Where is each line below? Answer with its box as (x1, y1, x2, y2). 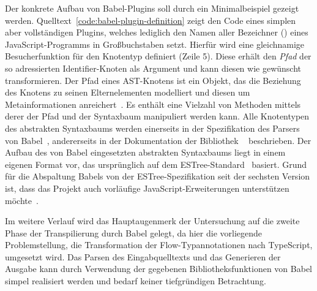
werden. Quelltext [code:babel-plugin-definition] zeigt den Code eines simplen (5, 13, 296, 26)
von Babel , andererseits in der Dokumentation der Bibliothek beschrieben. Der (5, 134, 311, 146)
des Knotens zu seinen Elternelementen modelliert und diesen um (5, 86, 250, 99)
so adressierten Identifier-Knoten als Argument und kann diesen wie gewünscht (5, 61, 301, 74)
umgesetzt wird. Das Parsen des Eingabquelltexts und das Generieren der (5, 250, 281, 263)
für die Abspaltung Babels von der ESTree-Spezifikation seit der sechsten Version (5, 170, 310, 183)
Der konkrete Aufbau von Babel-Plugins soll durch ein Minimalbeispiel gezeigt (5, 2, 299, 14)
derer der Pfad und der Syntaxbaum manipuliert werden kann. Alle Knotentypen (5, 110, 310, 123)
